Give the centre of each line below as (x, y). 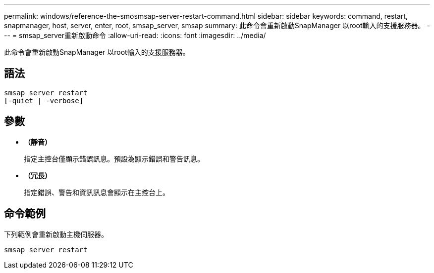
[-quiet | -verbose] (44, 100)
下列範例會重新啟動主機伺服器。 (56, 234)
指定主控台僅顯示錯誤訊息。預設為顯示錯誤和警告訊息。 (114, 158)
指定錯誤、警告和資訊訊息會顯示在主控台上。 (97, 192)
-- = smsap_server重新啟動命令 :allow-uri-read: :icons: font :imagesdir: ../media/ (135, 35)
